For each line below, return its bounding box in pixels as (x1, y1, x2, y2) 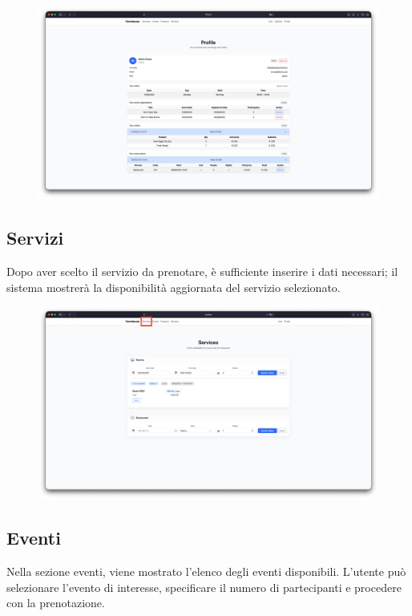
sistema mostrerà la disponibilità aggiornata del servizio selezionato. (6, 278, 341, 295)
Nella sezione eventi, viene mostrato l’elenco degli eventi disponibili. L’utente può (6, 563, 406, 580)
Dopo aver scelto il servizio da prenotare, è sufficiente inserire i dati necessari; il (6, 262, 398, 279)
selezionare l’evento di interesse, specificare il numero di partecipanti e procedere (6, 578, 402, 595)
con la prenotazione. (6, 594, 105, 611)
